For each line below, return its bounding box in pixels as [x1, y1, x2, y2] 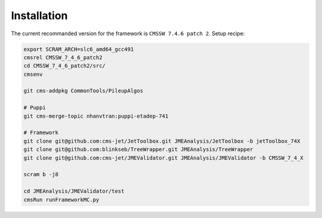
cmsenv [23, 70, 43, 78]
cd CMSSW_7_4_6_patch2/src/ [23, 63, 106, 69]
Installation [11, 9, 68, 22]
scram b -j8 [23, 171, 59, 178]
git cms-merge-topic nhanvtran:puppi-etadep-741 [23, 112, 169, 119]
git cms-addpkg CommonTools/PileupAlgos [23, 87, 143, 94]
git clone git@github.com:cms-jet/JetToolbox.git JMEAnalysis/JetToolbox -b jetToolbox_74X [23, 137, 301, 145]
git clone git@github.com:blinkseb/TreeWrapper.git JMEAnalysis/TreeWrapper [23, 146, 253, 153]
